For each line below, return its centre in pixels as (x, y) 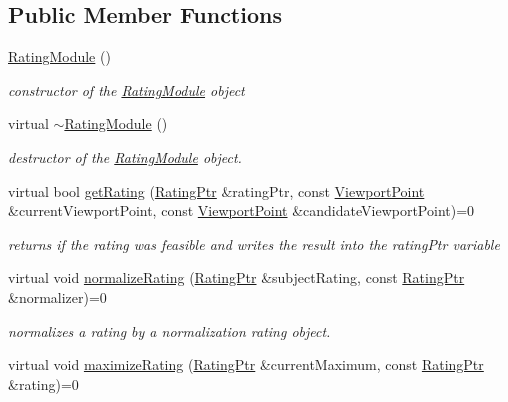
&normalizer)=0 (57, 296)
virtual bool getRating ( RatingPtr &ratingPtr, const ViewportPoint (216, 190)
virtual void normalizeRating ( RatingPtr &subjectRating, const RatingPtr (236, 277)
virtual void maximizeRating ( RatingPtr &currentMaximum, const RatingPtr (246, 364)
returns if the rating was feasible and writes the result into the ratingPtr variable (254, 243)
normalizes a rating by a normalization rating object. (169, 330)
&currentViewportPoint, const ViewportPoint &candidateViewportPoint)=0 (241, 210)
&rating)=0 (43, 383)
